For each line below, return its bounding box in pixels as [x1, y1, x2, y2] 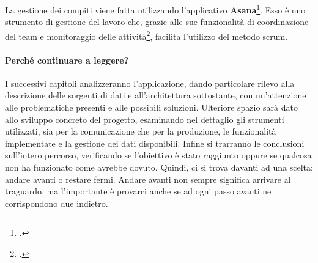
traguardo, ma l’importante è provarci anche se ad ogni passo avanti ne [5, 185, 272, 198]
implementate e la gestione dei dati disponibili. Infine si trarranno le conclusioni [5, 136, 305, 149]
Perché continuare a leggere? [5, 53, 129, 66]
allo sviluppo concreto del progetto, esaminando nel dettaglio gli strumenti [5, 113, 284, 125]
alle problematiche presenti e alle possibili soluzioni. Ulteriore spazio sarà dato [5, 101, 298, 114]
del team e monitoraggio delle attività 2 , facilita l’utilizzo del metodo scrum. [5, 28, 288, 42]
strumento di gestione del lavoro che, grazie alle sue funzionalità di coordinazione [5, 15, 309, 28]
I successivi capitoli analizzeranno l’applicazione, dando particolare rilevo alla [5, 76, 295, 89]
